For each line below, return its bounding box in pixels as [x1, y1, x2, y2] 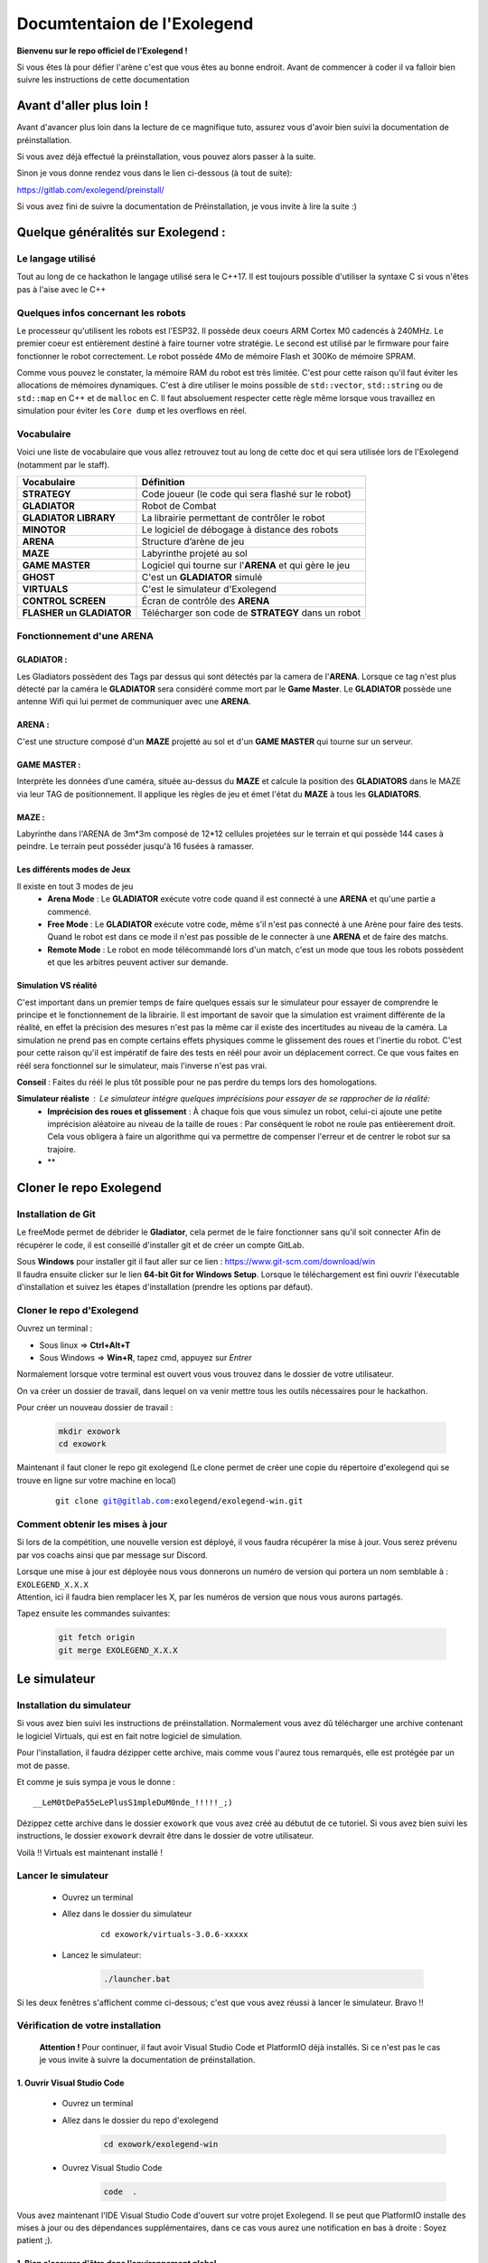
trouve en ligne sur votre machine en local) [16, 1475, 176, 1485]
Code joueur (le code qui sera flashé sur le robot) [141, 488, 352, 501]
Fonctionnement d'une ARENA [16, 629, 154, 642]
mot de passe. [16, 1760, 70, 1771]
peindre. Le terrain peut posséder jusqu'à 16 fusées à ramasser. [16, 841, 255, 852]
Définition [141, 476, 185, 489]
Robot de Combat [141, 500, 217, 512]
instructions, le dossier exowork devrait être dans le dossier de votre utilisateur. [16, 1830, 314, 1841]
